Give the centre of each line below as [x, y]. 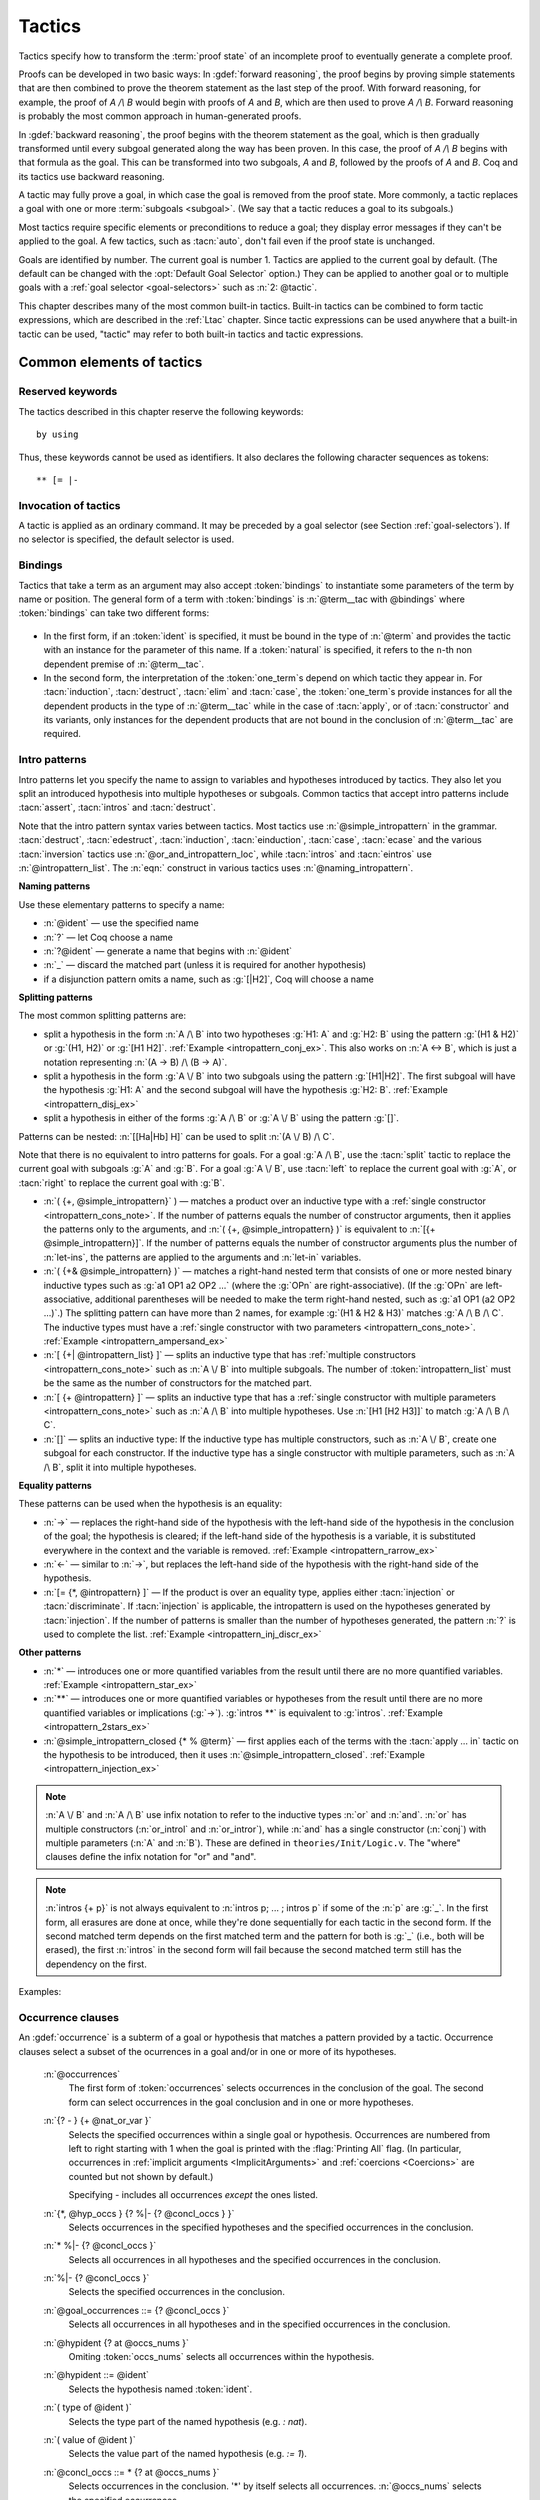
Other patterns [50, 1652]
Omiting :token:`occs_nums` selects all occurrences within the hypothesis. [221, 2357]
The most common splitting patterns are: [102, 1016]
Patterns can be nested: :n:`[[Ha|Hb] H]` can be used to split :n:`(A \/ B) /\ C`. [176, 1136]
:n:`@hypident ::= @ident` [96, 2375]
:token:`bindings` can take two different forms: [114, 613]
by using [57, 434]
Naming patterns [54, 886]
